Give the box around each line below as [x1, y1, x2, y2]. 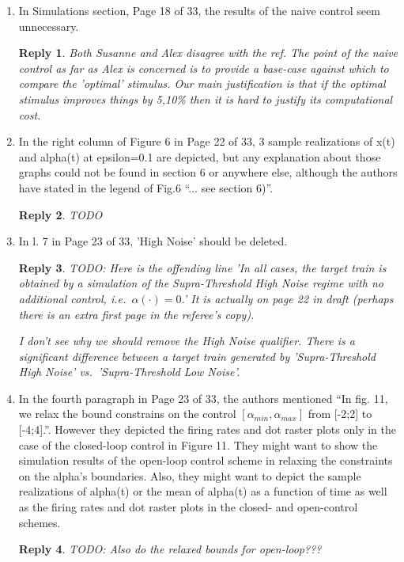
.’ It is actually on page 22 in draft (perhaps [181, 290, 394, 306]
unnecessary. [18, 17, 79, 34]
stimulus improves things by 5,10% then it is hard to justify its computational [18, 90, 393, 107]
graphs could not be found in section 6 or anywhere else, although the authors [18, 164, 398, 180]
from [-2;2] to [308, 405, 372, 422]
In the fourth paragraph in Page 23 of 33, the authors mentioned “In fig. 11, [18, 389, 388, 406]
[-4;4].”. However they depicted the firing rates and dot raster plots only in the [18, 421, 396, 438]
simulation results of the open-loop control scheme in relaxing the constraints [18, 452, 393, 469]
